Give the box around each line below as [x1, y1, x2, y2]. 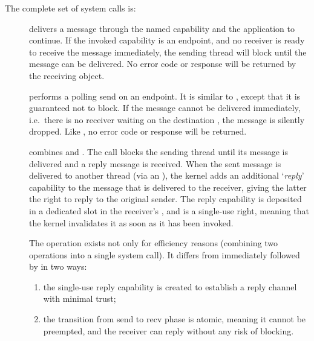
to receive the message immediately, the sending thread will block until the [29, 45, 307, 58]
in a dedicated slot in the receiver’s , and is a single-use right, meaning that [29, 204, 309, 217]
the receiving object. [29, 69, 105, 81]
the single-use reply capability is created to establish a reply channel [43, 280, 297, 293]
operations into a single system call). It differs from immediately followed [29, 248, 300, 261]
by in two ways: [29, 260, 87, 273]
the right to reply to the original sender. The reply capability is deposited [29, 193, 302, 205]
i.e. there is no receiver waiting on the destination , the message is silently [29, 113, 305, 126]
